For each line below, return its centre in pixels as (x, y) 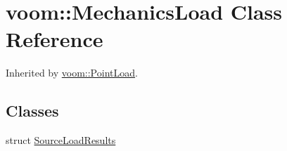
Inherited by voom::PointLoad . (72, 73)
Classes (32, 111)
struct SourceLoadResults (61, 140)
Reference (55, 39)
